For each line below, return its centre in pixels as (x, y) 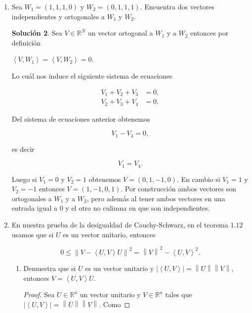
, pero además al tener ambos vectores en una (156, 198)
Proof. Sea (39, 294)
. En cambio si (198, 179)
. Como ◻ (115, 304)
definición (26, 42)
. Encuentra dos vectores (177, 6)
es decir (23, 149)
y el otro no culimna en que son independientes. (138, 208)
